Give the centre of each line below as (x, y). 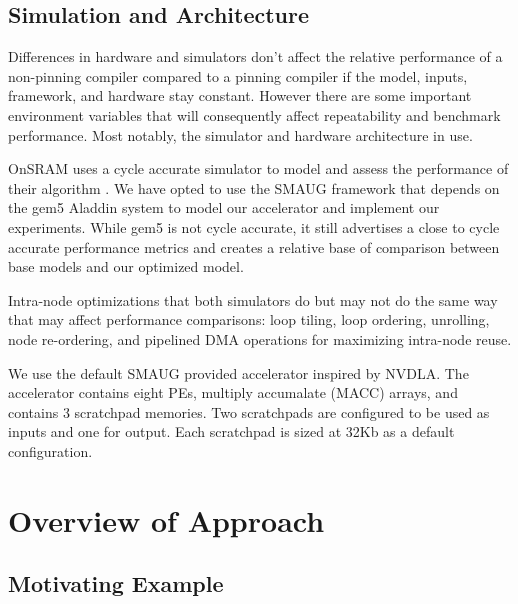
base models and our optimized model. (126, 266)
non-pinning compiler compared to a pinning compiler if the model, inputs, (238, 75)
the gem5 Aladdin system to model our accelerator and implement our (224, 207)
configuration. (50, 450)
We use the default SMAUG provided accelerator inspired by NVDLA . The (238, 372)
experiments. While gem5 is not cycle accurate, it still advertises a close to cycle (254, 226)
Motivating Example (116, 583)
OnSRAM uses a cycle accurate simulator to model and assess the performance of (258, 168)
